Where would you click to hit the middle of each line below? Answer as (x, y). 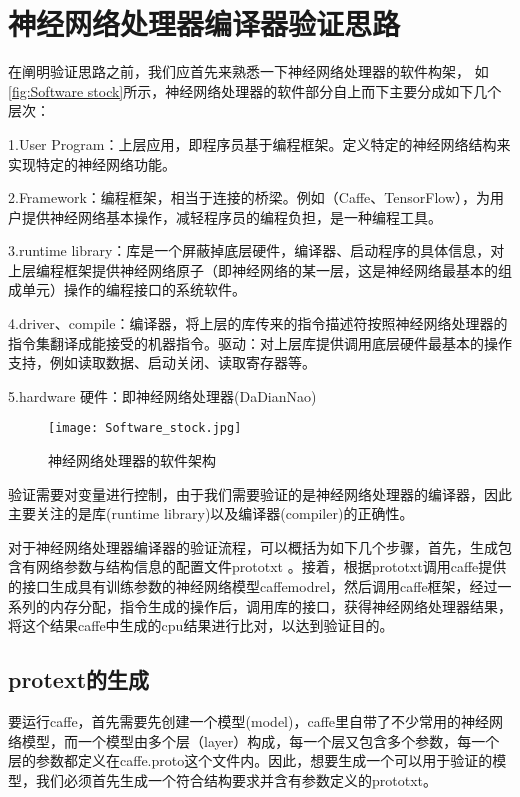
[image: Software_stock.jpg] (145, 428)
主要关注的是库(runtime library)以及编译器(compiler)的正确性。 (211, 513)
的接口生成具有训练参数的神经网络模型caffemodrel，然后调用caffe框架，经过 (253, 586)
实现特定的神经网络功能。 (92, 163)
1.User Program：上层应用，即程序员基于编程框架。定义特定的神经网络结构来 (259, 143)
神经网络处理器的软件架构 (132, 460)
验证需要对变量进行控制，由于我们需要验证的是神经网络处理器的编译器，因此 (260, 493)
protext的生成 (79, 679)
